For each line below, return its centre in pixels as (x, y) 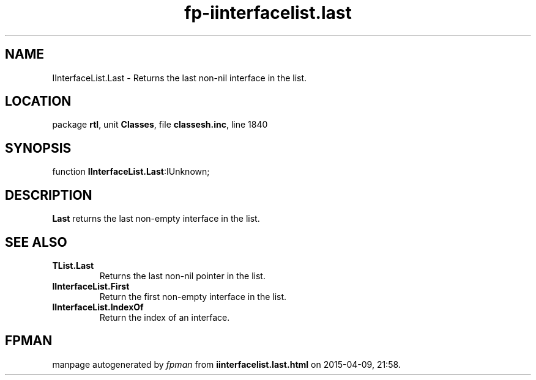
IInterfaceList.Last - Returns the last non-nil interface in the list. (180, 78)
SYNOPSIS (38, 148)
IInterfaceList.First (91, 286)
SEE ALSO (36, 242)
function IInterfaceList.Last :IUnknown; (131, 172)
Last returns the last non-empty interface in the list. (156, 219)
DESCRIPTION (49, 195)
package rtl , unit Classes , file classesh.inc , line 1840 (160, 125)
